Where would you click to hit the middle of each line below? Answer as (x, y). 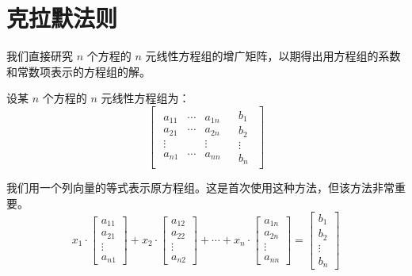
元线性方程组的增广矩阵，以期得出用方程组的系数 (273, 56)
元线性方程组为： (145, 98)
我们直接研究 (40, 56)
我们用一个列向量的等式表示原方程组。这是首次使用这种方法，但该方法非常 (200, 188)
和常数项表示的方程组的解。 (78, 71)
